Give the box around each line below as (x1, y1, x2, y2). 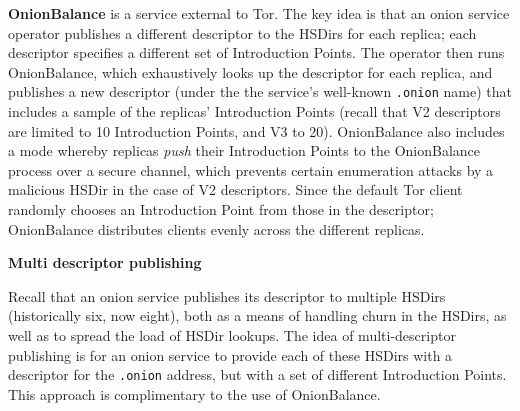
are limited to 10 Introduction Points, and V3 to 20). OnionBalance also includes (8, 120, 505, 141)
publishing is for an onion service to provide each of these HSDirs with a (8, 344, 453, 365)
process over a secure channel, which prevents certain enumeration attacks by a (8, 159, 494, 180)
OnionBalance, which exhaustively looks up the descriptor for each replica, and (8, 61, 493, 82)
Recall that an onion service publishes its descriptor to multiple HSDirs (8, 285, 446, 306)
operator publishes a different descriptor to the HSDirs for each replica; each (8, 22, 477, 43)
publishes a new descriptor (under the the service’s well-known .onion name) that (8, 81, 512, 102)
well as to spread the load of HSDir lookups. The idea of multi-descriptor (8, 324, 456, 345)
